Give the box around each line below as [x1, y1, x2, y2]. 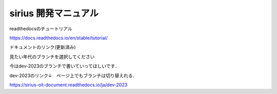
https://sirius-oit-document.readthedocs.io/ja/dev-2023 [9, 82, 128, 88]
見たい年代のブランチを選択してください [9, 54, 95, 60]
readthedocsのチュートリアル [9, 26, 73, 32]
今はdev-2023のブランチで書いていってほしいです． [9, 63, 120, 69]
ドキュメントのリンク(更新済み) [9, 44, 76, 51]
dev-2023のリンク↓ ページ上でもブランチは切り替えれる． [9, 72, 137, 79]
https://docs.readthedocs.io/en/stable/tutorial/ [9, 35, 108, 41]
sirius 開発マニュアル [9, 8, 99, 19]
